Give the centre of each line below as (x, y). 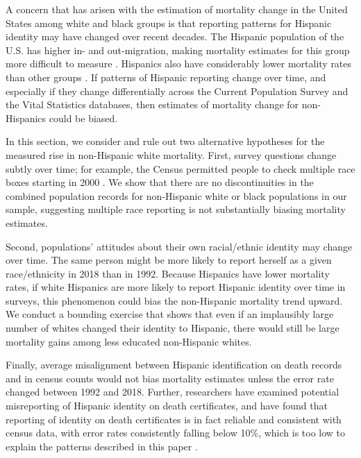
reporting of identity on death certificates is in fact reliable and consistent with (174, 419)
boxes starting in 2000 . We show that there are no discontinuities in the (160, 182)
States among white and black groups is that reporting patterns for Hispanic (169, 23)
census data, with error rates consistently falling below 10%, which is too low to (176, 433)
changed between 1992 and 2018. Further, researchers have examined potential (173, 392)
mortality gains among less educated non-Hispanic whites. (129, 341)
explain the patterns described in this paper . (102, 446)
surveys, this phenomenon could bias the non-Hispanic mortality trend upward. (174, 300)
